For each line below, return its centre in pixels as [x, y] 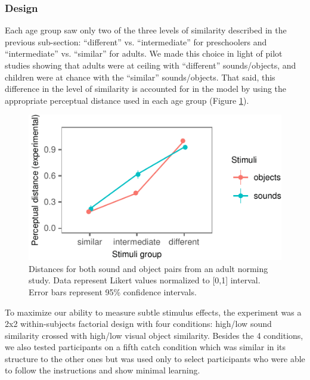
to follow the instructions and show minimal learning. [103, 370]
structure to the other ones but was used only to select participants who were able [155, 358]
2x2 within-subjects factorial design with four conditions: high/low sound [138, 324]
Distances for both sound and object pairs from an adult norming [148, 268]
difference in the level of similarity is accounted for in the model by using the [146, 89]
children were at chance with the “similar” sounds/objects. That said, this [140, 77]
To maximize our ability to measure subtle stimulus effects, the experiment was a [153, 312]
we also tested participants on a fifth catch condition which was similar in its [145, 347]
